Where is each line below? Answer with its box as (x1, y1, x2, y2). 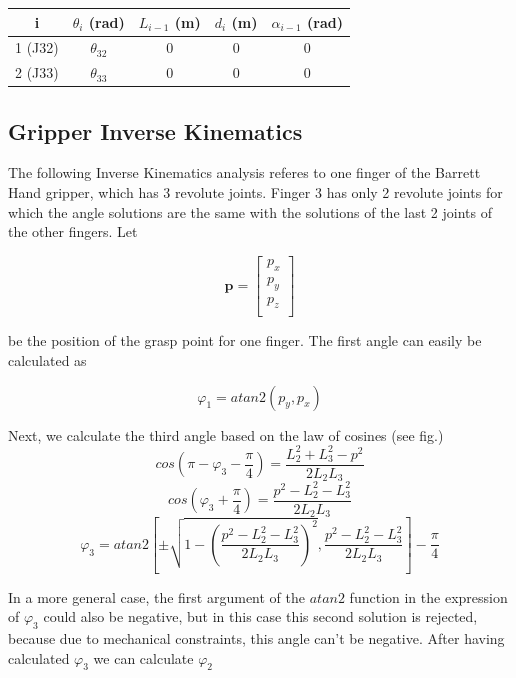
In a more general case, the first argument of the (8, 586, 305, 607)
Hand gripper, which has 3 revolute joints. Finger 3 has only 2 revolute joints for (8, 182, 503, 203)
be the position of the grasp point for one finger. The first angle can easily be (8, 330, 482, 351)
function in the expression (349, 586, 508, 607)
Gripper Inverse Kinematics (8, 115, 303, 146)
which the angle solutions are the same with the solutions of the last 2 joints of (8, 201, 492, 222)
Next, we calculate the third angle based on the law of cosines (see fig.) (8, 424, 444, 445)
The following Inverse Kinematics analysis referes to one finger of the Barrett (8, 162, 481, 183)
